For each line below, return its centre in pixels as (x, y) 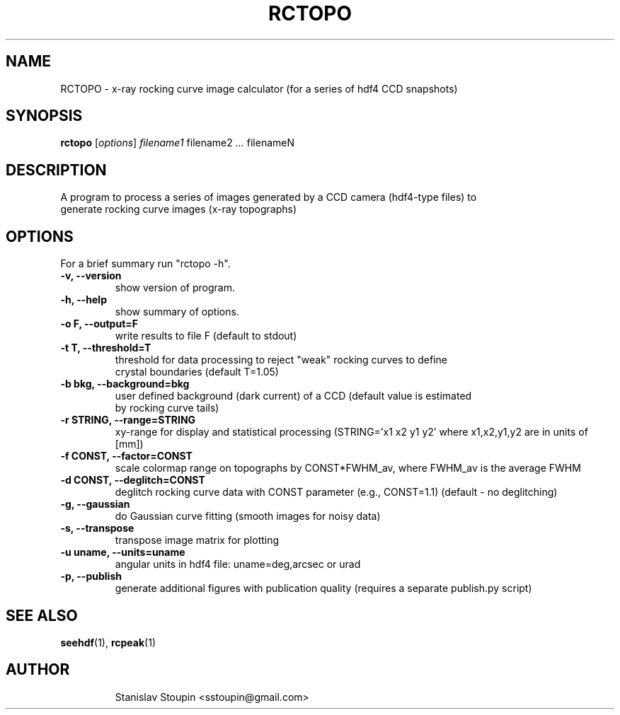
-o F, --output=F (99, 324)
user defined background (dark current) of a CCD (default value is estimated (293, 396)
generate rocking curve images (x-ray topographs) (179, 209)
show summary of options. (177, 312)
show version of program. (175, 288)
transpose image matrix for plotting (197, 540)
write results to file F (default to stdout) (206, 336)
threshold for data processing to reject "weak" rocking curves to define (281, 360)
